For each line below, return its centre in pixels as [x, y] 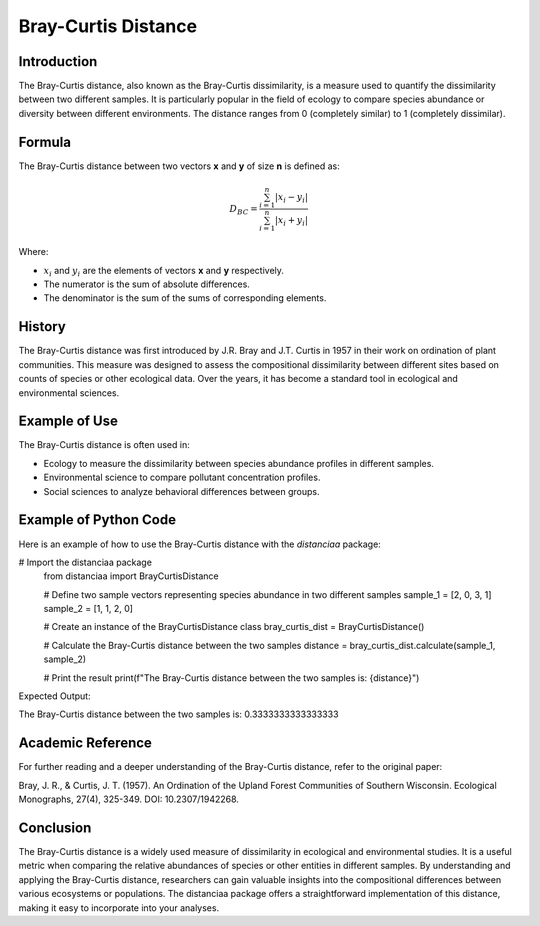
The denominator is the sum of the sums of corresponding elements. [185, 298]
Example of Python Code [97, 520]
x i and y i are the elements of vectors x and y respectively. [164, 271]
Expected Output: [54, 696]
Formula [45, 141]
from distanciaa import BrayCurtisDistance [131, 576]
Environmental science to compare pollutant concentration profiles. [182, 477]
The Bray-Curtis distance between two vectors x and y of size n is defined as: [179, 166]
